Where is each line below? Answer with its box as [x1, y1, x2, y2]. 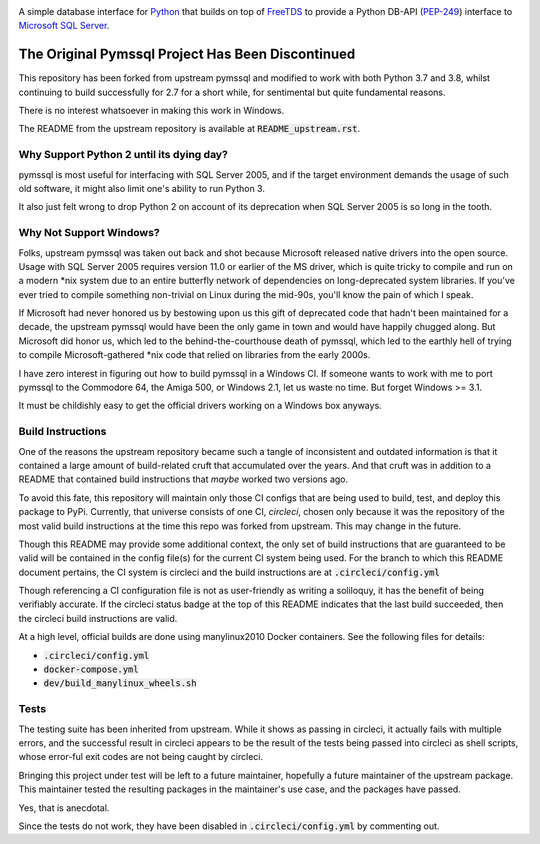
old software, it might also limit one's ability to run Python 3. [18, 183, 265, 194]
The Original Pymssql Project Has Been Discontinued [18, 46, 356, 63]
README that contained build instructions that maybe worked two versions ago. [18, 473, 349, 485]
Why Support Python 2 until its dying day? [18, 148, 229, 162]
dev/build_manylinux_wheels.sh [43, 678, 197, 689]
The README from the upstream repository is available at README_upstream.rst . [18, 123, 360, 135]
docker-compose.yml [43, 664, 139, 675]
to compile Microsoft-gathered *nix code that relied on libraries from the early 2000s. [18, 349, 371, 361]
